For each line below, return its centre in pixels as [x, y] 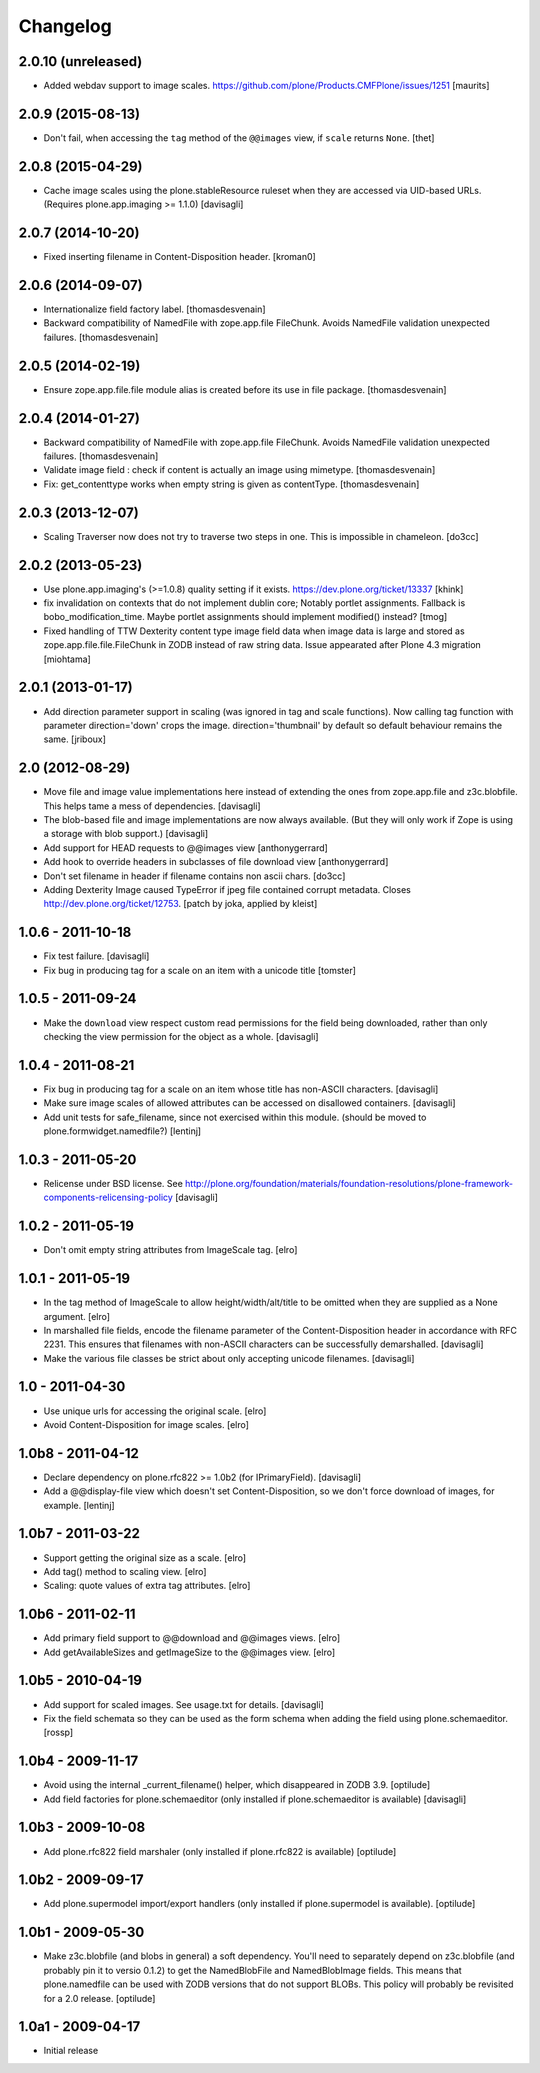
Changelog [65, 26]
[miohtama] [67, 659]
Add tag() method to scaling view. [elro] [125, 1571]
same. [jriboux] [75, 739]
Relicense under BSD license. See [113, 1183]
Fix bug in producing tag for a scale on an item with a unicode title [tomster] [200, 970]
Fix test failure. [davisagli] [96, 956]
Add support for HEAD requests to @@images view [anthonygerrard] [186, 847]
